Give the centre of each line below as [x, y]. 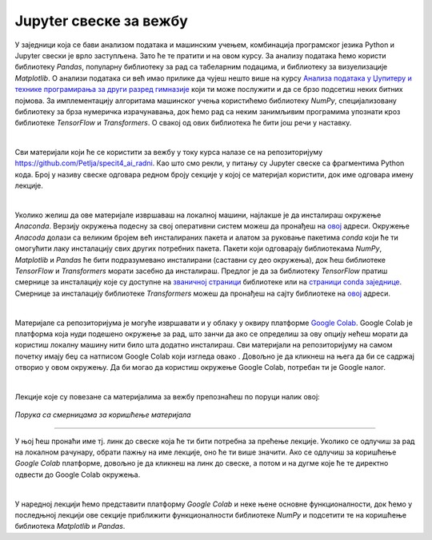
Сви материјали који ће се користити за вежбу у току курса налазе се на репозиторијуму [169, 153]
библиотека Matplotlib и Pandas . [70, 526]
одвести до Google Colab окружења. [78, 474]
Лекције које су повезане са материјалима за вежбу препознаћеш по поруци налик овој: [167, 396]
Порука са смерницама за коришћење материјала [103, 415]
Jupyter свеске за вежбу [101, 21]
